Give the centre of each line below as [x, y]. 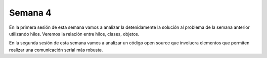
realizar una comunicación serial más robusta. [56, 50]
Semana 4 [30, 13]
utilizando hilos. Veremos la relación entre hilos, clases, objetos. [74, 34]
